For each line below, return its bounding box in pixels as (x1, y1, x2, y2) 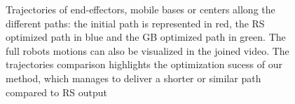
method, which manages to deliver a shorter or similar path (6, 70, 261, 85)
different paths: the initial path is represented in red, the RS (6, 15, 265, 30)
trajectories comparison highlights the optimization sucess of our (6, 57, 282, 72)
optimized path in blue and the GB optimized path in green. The (6, 30, 286, 44)
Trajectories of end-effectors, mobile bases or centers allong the (6, 2, 275, 16)
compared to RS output (6, 84, 107, 99)
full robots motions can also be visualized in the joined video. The (6, 43, 289, 58)
